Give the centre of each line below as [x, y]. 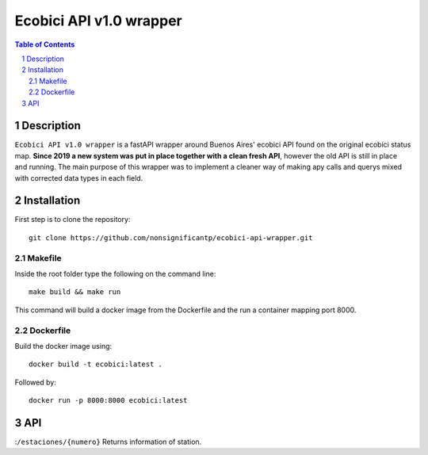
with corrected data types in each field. [79, 178]
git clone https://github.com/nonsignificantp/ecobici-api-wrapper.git [171, 237]
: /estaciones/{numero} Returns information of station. [108, 442]
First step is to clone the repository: [73, 220]
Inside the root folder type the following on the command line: [115, 274]
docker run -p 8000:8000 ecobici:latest [108, 401]
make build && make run [75, 292]
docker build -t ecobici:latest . [96, 364]
